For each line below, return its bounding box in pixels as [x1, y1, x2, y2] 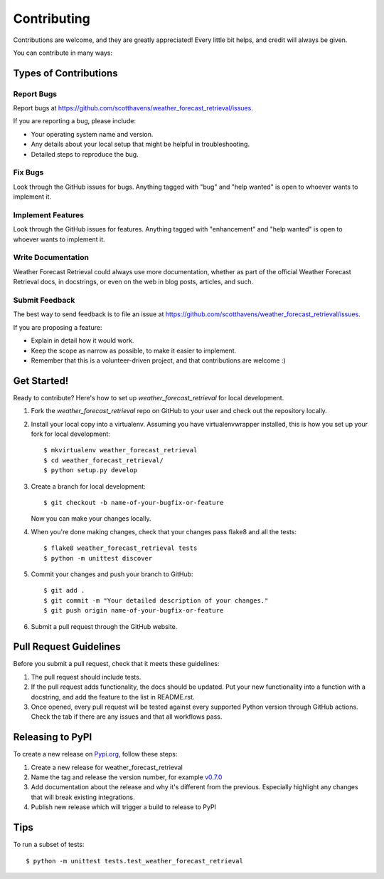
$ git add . [43, 586, 85, 595]
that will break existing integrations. [31, 793, 135, 801]
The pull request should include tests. [31, 672, 142, 681]
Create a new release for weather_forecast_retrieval [31, 763, 183, 771]
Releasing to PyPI [13, 731, 92, 744]
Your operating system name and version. [31, 130, 154, 138]
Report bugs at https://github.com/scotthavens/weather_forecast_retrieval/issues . [13, 104, 254, 113]
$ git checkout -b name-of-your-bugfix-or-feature [43, 499, 224, 506]
